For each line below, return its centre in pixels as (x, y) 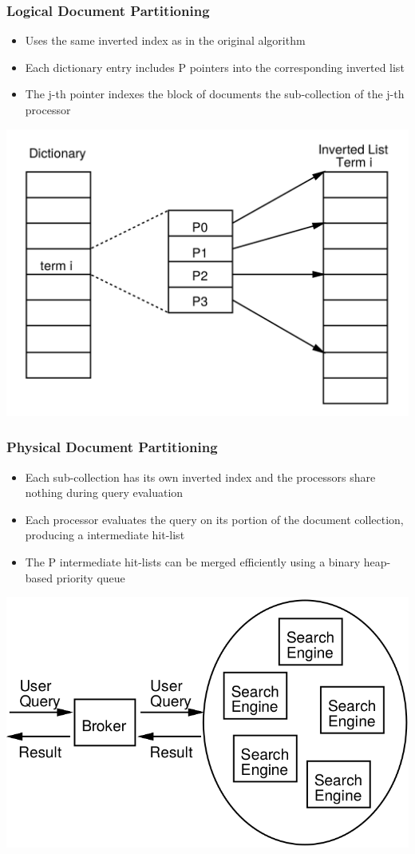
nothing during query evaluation (104, 493)
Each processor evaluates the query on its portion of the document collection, (214, 519)
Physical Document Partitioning (112, 447)
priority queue (91, 577)
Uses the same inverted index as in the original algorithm (165, 40)
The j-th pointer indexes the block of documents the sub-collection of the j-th (215, 94)
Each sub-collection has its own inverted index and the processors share (200, 477)
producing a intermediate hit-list (105, 535)
